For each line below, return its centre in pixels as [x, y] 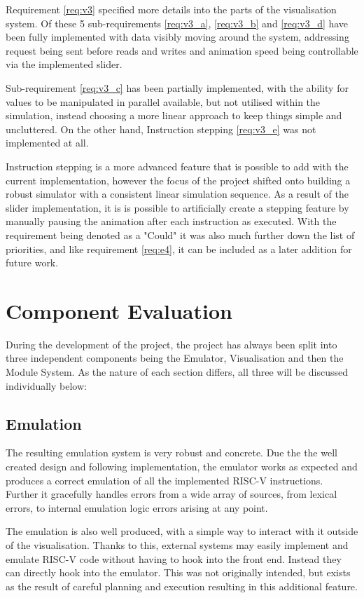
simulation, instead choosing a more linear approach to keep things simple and [174, 115]
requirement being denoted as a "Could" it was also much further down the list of [180, 235]
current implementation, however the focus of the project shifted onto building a [178, 180]
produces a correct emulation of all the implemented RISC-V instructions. [164, 480]
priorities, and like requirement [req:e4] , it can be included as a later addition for [179, 249]
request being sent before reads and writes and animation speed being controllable [182, 50]
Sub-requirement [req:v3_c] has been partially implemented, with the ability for [177, 87]
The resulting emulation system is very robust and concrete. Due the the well [171, 453]
